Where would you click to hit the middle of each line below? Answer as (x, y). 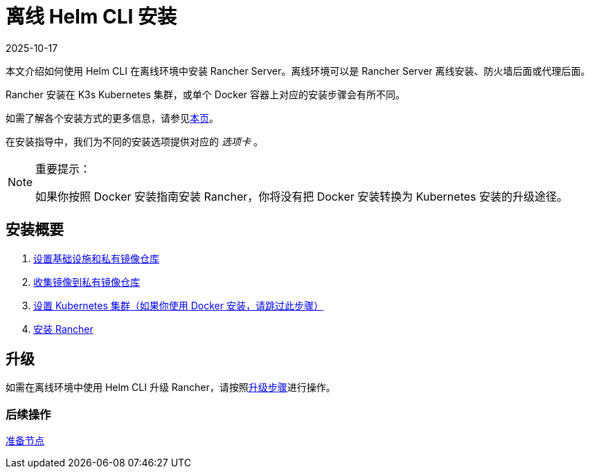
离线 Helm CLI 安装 (91, 17)
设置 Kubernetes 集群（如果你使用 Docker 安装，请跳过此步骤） (178, 305)
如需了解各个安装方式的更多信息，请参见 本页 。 (112, 118)
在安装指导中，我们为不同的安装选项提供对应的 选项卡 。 (134, 141)
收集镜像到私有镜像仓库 (87, 282)
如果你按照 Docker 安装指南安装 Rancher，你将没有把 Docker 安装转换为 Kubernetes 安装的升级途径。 (302, 196)
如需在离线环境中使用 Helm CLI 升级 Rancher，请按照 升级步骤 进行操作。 (171, 388)
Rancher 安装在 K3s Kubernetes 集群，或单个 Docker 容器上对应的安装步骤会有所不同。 (206, 94)
